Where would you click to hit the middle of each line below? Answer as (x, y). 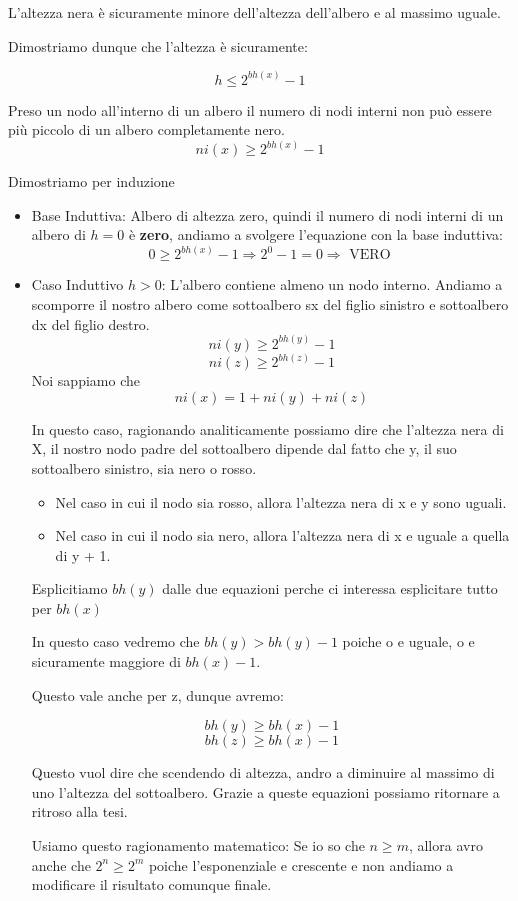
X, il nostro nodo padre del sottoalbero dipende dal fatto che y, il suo (244, 448)
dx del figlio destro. (90, 323)
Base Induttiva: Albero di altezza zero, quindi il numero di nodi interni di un (267, 214)
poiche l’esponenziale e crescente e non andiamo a (301, 864)
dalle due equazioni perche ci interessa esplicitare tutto (330, 588)
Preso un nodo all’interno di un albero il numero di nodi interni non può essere (250, 109)
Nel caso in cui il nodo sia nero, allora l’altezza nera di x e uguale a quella (282, 535)
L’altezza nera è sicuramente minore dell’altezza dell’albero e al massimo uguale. (254, 12)
